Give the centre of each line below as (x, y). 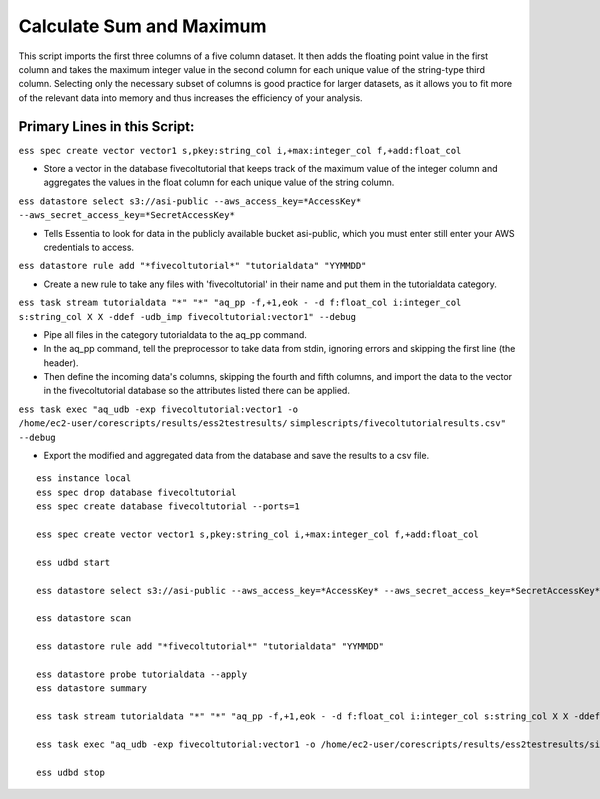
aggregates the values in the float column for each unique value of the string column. (219, 182)
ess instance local (84, 478)
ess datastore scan (84, 618)
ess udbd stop (70, 772)
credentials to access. (89, 247)
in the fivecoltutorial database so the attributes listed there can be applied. (196, 391)
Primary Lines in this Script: (106, 126)
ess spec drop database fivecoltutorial (136, 492)
